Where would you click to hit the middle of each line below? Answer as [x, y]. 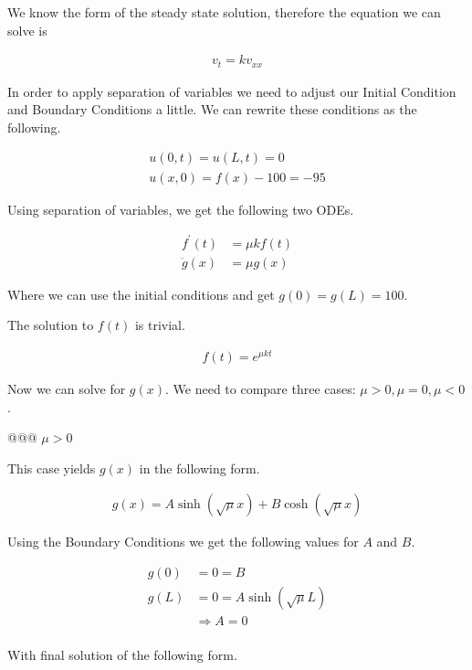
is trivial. [160, 325]
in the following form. [199, 468]
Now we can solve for [67, 388]
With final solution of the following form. [122, 655]
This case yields [52, 468]
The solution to [51, 325]
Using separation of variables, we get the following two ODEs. [181, 209]
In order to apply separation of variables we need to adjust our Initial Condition [232, 91]
